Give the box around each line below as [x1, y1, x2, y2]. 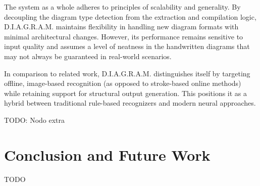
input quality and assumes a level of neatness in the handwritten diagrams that [4, 41, 250, 52]
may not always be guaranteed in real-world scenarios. [4, 51, 172, 61]
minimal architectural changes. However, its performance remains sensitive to [4, 31, 243, 41]
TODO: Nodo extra [4, 114, 65, 125]
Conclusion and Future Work [4, 144, 211, 165]
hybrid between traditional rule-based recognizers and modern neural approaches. [4, 98, 256, 108]
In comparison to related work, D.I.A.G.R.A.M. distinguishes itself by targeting [4, 68, 250, 78]
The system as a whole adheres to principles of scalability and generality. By [4, 2, 241, 12]
